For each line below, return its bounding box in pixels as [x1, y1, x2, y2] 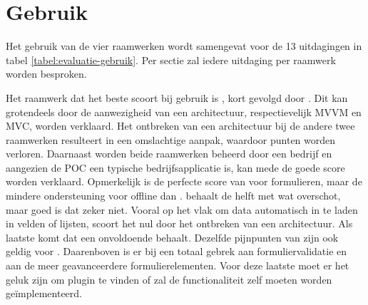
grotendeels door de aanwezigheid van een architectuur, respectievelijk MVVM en [6, 104, 362, 119]
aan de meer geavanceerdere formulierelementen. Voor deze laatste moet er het [6, 258, 349, 273]
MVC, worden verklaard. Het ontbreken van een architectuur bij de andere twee [6, 118, 355, 133]
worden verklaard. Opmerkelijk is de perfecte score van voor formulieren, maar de [6, 174, 362, 189]
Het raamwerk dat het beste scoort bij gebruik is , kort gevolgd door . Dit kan [6, 90, 348, 105]
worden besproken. [6, 66, 87, 81]
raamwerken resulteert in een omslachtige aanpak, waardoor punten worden [6, 132, 336, 147]
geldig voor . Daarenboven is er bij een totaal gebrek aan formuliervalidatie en [6, 244, 347, 259]
